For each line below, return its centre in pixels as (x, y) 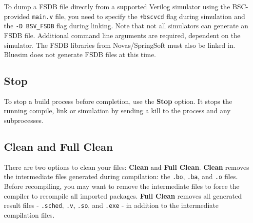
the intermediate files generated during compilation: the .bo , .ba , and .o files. (121, 176)
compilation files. (29, 214)
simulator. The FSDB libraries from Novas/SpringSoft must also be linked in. (120, 45)
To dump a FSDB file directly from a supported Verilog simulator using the (117, 6)
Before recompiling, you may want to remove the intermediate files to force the (122, 186)
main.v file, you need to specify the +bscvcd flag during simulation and (138, 16)
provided (17, 16)
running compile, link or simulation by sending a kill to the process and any (117, 111)
